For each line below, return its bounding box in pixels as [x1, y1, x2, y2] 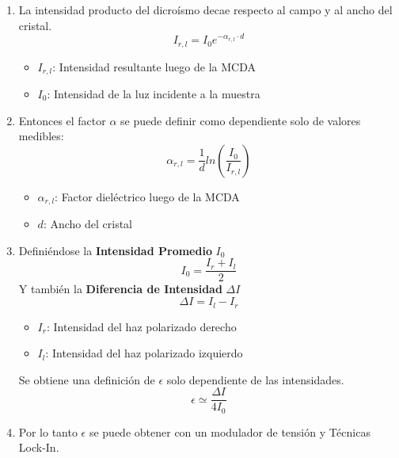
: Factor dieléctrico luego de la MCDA [55, 188, 240, 204]
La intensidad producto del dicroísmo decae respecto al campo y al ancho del [18, 2, 393, 17]
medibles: [18, 128, 64, 144]
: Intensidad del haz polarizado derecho [46, 318, 237, 334]
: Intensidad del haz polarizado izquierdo [45, 345, 243, 361]
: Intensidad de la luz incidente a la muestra [47, 86, 260, 101]
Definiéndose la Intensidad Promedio [18, 242, 212, 258]
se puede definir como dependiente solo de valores [120, 112, 361, 128]
